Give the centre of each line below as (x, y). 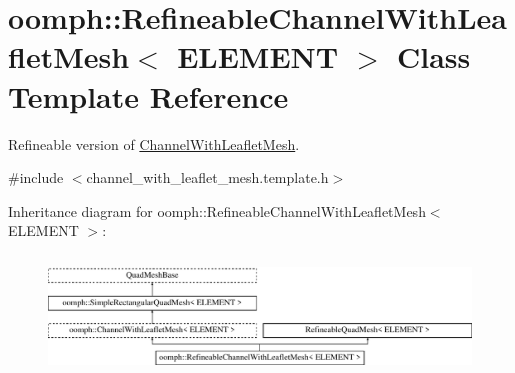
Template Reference (148, 95)
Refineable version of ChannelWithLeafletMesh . (154, 143)
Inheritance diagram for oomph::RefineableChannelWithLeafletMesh (217, 210)
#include (36, 177)
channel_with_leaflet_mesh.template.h (207, 177)
